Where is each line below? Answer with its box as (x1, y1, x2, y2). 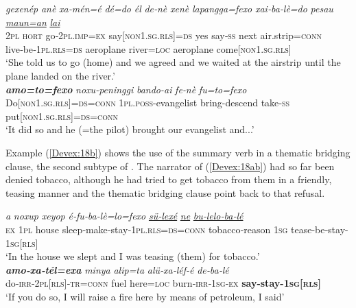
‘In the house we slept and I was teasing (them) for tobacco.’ (5, 249, 260, 263)
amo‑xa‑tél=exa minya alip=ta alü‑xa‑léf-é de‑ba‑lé (5, 262, 229, 276)
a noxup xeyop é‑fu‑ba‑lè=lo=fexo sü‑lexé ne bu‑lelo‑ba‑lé (5, 209, 244, 223)
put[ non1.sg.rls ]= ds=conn (5, 108, 118, 123)
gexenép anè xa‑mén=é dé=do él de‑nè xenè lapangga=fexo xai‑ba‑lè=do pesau (5, 1, 333, 15)
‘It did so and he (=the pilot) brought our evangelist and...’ (5, 122, 254, 137)
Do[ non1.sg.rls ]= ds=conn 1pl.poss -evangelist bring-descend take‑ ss (5, 95, 290, 110)
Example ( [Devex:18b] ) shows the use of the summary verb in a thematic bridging (5, 145, 351, 159)
